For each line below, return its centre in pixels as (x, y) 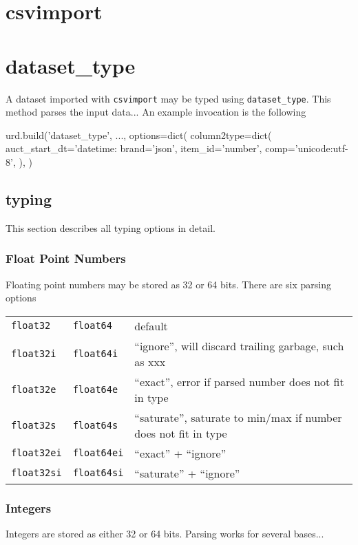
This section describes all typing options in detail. (110, 227)
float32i (34, 353)
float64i (95, 353)
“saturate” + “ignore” (187, 473)
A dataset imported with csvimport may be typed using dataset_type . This (168, 98)
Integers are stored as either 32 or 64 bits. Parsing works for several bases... (165, 533)
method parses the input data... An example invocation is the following (156, 112)
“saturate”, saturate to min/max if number (238, 417)
